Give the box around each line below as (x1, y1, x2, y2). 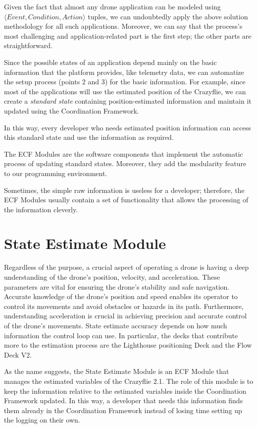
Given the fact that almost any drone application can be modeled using (4, 1, 221, 11)
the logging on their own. (4, 415, 80, 425)
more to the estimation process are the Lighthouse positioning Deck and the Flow (4, 340, 252, 350)
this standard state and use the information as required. (4, 132, 174, 142)
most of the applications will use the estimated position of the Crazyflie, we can (4, 86, 246, 96)
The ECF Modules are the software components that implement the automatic (4, 148, 243, 159)
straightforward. (4, 40, 52, 51)
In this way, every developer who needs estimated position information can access (4, 122, 251, 132)
